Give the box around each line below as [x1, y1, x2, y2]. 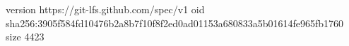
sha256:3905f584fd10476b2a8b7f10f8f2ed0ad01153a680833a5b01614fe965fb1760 [6, 15, 344, 30]
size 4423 [6, 29, 45, 44]
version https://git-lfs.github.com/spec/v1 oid [6, 2, 205, 16]
